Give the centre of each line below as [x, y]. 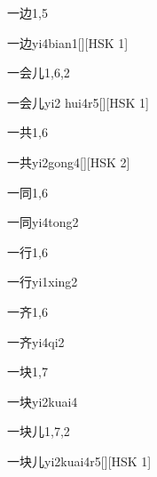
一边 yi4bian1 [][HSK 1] [68, 42]
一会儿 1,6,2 [39, 73]
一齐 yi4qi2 [36, 341]
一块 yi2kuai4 [43, 401]
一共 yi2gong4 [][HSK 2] [69, 162]
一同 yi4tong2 [43, 222]
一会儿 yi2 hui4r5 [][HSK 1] [78, 102]
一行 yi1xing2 [43, 282]
